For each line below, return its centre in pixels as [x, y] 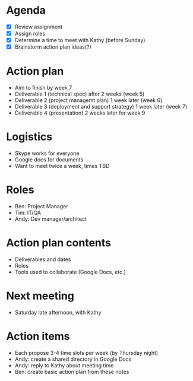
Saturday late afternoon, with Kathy [58, 312]
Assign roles [30, 34]
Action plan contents [59, 243]
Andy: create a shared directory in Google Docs [73, 359]
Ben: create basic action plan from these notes [72, 372]
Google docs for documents [49, 160]
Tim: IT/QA [28, 212]
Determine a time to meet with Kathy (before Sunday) [80, 40]
